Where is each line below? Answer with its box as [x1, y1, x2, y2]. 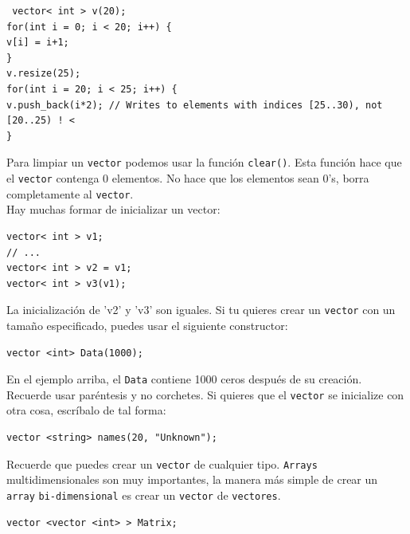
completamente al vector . [6, 185, 134, 202]
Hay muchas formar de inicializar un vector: [6, 201, 221, 218]
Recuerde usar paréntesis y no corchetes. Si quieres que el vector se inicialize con [6, 386, 404, 402]
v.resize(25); [6, 68, 81, 80]
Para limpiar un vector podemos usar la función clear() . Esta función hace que [6, 154, 402, 171]
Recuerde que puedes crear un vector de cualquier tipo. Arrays [6, 455, 318, 472]
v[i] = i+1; [6, 37, 69, 49]
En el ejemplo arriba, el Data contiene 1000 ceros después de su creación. [6, 371, 362, 387]
